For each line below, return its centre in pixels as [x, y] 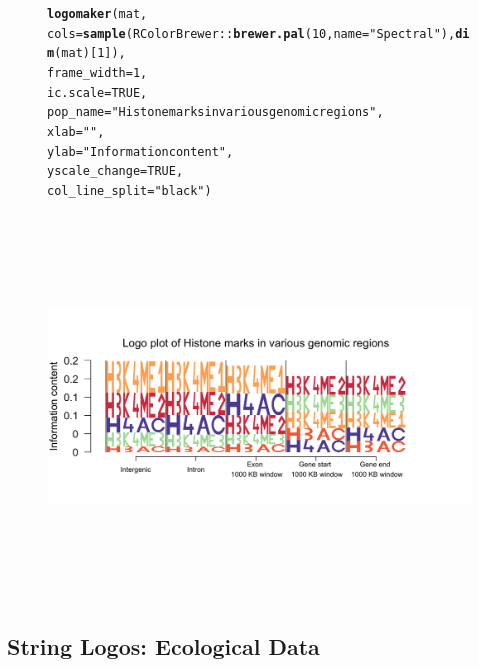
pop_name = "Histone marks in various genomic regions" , [215, 112]
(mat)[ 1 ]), [90, 53]
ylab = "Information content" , [140, 151]
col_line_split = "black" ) [129, 190]
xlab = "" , [76, 131]
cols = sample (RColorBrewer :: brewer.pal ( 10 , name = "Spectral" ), [251, 33]
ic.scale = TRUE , [97, 92]
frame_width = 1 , [97, 72]
